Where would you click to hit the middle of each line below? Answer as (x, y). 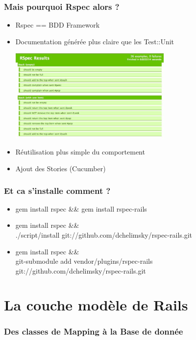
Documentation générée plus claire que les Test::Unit (95, 41)
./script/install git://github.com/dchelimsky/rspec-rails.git (104, 235)
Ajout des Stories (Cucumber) (61, 169)
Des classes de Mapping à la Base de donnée (94, 331)
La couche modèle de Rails (96, 304)
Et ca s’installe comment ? (57, 190)
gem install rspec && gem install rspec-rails (81, 208)
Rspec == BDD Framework (58, 25)
